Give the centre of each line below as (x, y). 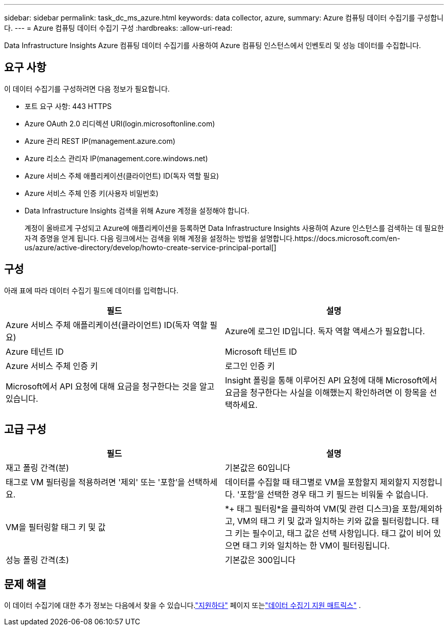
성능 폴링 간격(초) (37, 560)
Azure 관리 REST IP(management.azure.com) (100, 141)
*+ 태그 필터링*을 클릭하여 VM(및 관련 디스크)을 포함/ (322, 508)
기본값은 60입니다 (258, 468)
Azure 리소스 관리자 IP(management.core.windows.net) (116, 158)
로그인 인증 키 (250, 366)
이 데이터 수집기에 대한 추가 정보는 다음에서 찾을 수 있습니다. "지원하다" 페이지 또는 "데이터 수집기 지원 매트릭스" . (183, 605)
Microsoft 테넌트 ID (261, 351)
